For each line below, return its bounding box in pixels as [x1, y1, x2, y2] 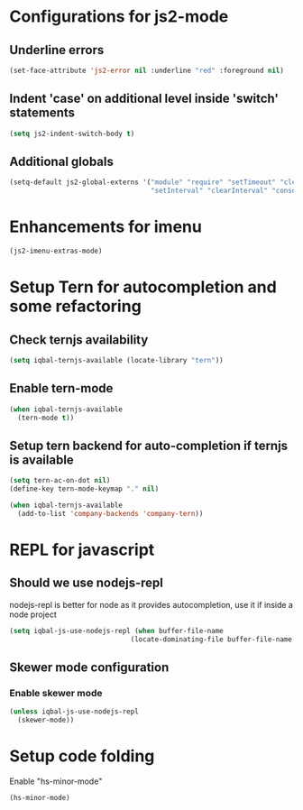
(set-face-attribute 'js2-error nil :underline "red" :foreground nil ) [9, 66, 284, 75]
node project [9, 609, 57, 620]
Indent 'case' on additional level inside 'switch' [9, 91, 280, 106]
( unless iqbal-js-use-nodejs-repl [9, 707, 140, 716]
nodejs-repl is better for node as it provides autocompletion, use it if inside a [9, 599, 293, 610]
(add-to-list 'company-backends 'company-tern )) [17, 509, 204, 518]
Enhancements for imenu [9, 216, 203, 237]
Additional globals [9, 153, 115, 169]
